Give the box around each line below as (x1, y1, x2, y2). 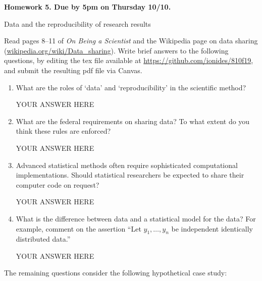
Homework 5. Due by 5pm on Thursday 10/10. (4, 2, 171, 12)
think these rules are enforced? (16, 126, 111, 136)
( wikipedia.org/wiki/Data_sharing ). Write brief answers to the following (4, 45, 229, 55)
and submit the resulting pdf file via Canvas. (4, 65, 142, 75)
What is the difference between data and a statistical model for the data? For (16, 213, 256, 223)
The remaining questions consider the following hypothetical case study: (4, 267, 227, 278)
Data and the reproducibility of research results (4, 18, 151, 29)
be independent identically (171, 223, 253, 234)
